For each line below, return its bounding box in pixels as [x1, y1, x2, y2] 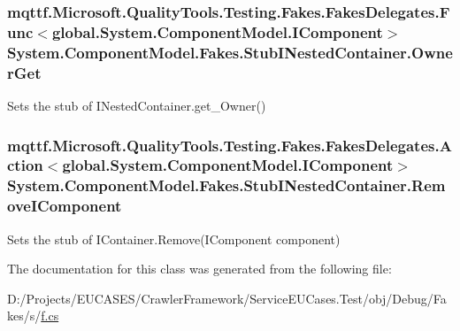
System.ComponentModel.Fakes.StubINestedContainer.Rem [7, 174, 446, 196]
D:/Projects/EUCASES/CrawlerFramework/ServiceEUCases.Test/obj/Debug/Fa [7, 289, 447, 307]
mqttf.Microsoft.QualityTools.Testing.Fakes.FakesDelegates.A [7, 134, 452, 156]
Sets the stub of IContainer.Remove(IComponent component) [7, 229, 341, 248]
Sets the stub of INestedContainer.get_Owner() [7, 96, 266, 114]
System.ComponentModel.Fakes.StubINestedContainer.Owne [7, 41, 453, 63]
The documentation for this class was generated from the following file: [7, 259, 392, 278]
